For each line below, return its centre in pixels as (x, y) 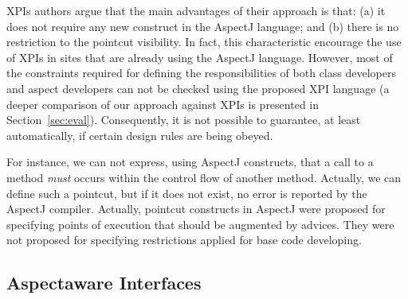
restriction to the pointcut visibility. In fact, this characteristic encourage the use (204, 42)
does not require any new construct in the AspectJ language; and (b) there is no (203, 26)
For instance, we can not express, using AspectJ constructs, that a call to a (190, 162)
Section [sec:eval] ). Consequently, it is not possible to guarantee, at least (184, 120)
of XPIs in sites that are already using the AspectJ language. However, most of (200, 57)
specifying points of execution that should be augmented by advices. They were (200, 224)
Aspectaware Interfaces (104, 283)
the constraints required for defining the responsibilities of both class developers (201, 73)
